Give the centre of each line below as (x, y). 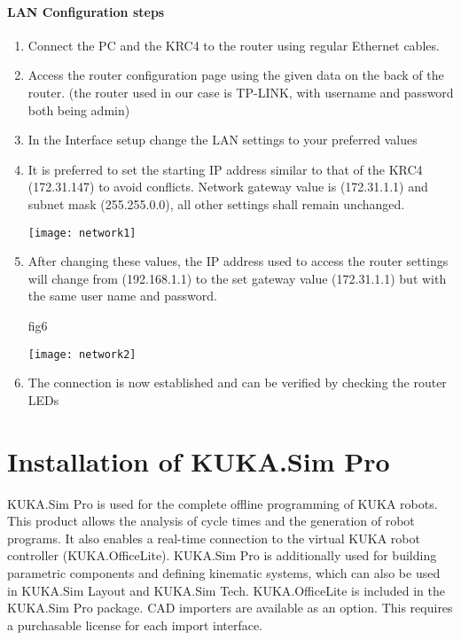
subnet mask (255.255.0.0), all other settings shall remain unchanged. (216, 203)
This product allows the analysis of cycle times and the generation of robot (211, 521)
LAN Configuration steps (86, 11)
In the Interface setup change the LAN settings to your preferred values (223, 140)
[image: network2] (82, 354)
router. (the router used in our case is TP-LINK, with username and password (241, 92)
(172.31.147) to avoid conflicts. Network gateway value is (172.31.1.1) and (228, 187)
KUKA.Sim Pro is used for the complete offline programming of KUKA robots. (223, 503)
